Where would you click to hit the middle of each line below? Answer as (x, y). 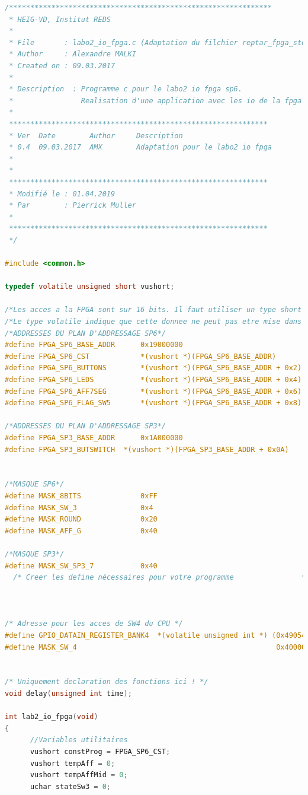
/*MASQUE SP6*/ (35, 484)
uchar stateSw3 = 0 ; (70, 786)
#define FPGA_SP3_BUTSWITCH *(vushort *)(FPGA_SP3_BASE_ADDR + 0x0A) (147, 449)
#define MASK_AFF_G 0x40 (81, 531)
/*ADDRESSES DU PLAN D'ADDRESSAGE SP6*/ (86, 333)
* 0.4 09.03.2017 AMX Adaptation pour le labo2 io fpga (141, 147)
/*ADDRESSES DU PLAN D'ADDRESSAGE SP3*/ (86, 426)
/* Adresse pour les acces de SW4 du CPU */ (94, 624)
